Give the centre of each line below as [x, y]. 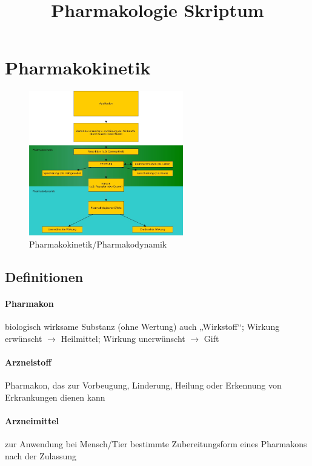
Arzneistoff [28, 362]
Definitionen [44, 276]
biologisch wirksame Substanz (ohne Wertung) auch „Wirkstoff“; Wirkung [142, 326]
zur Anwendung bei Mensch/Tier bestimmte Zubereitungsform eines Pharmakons [156, 443]
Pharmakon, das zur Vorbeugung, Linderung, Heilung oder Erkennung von [143, 385]
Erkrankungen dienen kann [55, 397]
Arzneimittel [32, 420]
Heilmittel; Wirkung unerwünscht [123, 338]
